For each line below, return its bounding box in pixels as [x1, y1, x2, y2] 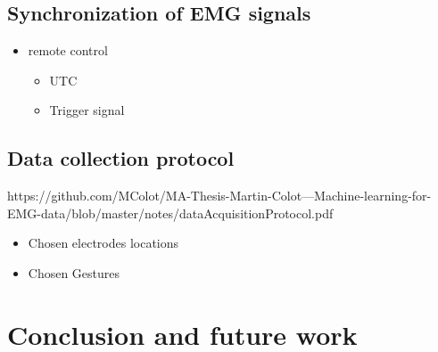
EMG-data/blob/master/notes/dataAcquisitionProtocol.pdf [7, 203, 334, 222]
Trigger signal [49, 101, 125, 119]
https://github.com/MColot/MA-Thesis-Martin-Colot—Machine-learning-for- [7, 186, 432, 205]
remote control [28, 41, 108, 60]
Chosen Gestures [28, 263, 120, 282]
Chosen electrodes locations [28, 233, 179, 252]
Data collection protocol [7, 144, 235, 172]
